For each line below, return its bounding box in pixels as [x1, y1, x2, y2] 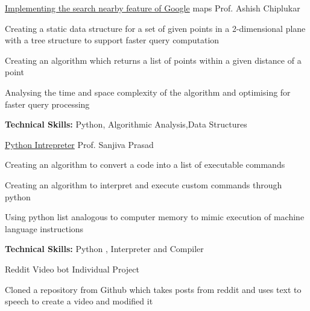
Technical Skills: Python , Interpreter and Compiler [5, 242, 204, 255]
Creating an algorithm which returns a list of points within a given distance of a [5, 54, 302, 66]
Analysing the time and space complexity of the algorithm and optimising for [5, 85, 291, 98]
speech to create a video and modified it [5, 295, 153, 307]
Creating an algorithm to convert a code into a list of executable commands [5, 158, 285, 171]
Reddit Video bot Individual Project [5, 262, 139, 275]
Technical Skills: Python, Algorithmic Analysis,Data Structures [5, 118, 247, 131]
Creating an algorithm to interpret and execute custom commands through [5, 178, 282, 191]
